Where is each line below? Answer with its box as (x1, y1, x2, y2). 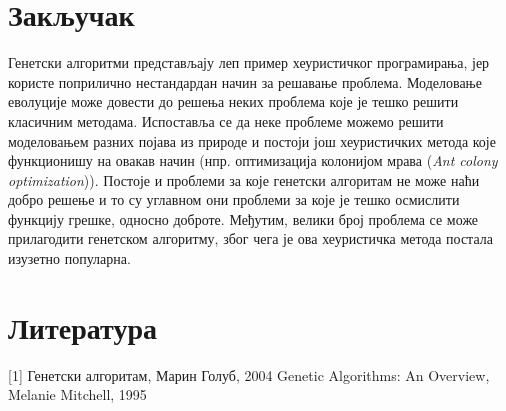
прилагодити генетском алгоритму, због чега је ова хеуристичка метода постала (8, 228, 493, 249)
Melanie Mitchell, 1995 (8, 384, 147, 405)
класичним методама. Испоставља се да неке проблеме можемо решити (8, 110, 444, 131)
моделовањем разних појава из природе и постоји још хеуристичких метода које (8, 130, 496, 151)
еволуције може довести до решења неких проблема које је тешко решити (8, 91, 459, 112)
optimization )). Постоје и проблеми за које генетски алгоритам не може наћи (8, 169, 480, 190)
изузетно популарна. (8, 248, 131, 269)
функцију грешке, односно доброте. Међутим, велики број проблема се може (8, 208, 479, 229)
